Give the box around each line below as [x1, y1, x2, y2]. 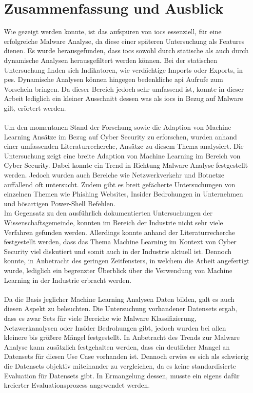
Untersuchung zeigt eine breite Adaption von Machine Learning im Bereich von [4, 150, 241, 160]
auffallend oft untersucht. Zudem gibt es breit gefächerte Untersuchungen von [4, 179, 235, 189]
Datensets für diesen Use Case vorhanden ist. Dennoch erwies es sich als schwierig [4, 351, 249, 361]
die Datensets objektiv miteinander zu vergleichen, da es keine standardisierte [4, 360, 236, 371]
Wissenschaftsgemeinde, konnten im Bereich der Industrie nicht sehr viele [4, 217, 223, 227]
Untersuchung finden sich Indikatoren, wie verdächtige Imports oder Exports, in [4, 64, 243, 75]
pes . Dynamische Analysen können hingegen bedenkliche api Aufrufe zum [4, 74, 223, 84]
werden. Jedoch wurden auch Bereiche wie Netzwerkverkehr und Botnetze [4, 170, 224, 180]
